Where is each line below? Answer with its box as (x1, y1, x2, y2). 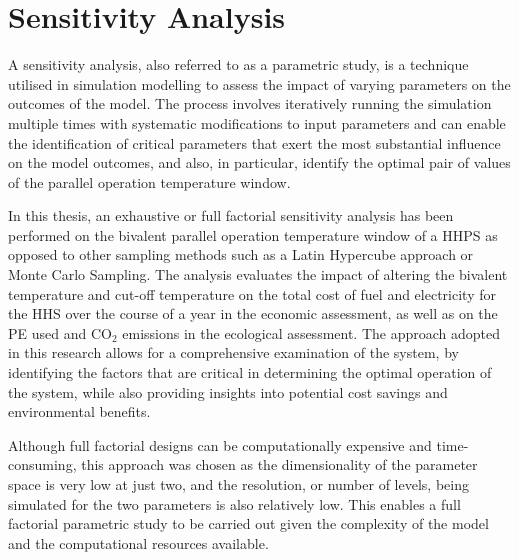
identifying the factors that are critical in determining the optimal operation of (8, 362, 492, 383)
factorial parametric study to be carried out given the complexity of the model (8, 513, 489, 534)
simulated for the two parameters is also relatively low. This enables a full (8, 493, 461, 514)
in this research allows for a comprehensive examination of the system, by (8, 342, 459, 363)
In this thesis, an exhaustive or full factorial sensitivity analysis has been (8, 205, 454, 226)
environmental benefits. (8, 401, 151, 422)
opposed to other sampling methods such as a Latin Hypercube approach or (8, 244, 474, 265)
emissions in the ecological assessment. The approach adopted (122, 322, 501, 343)
